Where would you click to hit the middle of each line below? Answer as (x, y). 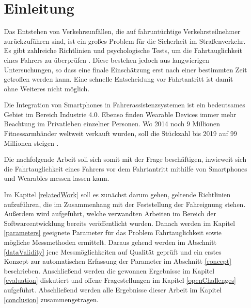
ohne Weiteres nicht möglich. (47, 88)
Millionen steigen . (31, 143)
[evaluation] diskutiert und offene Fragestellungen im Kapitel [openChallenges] (120, 280)
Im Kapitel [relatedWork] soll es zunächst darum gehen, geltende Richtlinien (117, 195)
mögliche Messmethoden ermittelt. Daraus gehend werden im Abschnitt (110, 242)
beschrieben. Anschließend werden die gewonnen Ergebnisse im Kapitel (109, 270)
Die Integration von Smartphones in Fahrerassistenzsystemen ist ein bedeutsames (125, 105)
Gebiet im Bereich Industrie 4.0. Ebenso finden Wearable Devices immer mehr (120, 114)
